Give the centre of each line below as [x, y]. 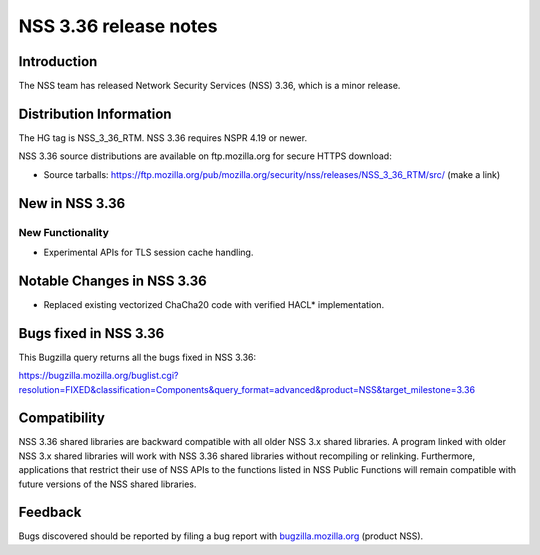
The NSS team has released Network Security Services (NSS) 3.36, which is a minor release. [209, 86]
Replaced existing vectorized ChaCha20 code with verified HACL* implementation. [214, 304]
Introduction [58, 61]
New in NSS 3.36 [72, 203]
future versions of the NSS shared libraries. [107, 484]
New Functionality [64, 232]
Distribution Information [95, 113]
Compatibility [61, 418]
